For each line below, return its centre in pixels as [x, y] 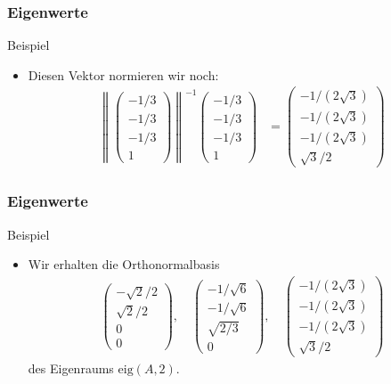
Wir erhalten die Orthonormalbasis [124, 264]
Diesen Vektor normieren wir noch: [123, 74]
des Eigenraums [71, 368]
